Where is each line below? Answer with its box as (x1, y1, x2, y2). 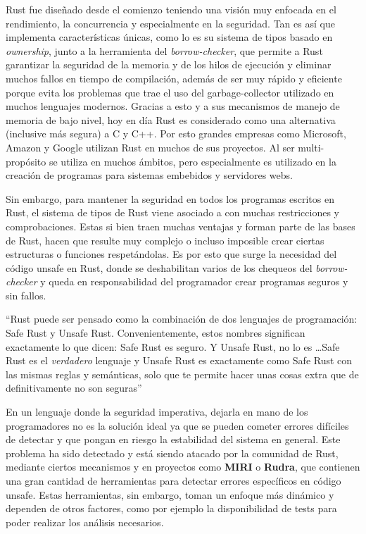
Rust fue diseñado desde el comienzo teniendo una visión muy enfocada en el (6, 2, 336, 16)
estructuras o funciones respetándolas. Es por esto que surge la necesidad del (6, 247, 337, 261)
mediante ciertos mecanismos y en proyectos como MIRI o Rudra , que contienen (6, 459, 360, 474)
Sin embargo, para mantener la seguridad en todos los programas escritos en (6, 191, 334, 206)
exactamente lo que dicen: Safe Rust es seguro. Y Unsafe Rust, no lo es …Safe (6, 339, 340, 354)
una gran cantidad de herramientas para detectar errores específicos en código (6, 473, 341, 488)
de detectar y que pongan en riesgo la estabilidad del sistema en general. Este (6, 432, 341, 447)
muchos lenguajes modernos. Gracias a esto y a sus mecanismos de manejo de (6, 99, 340, 113)
